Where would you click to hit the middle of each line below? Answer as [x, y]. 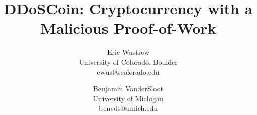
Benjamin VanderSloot [128, 89]
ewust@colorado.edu [128, 72]
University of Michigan [128, 98]
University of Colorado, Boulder [128, 62]
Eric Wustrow [128, 52]
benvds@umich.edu [128, 108]
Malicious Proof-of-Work [128, 28]
